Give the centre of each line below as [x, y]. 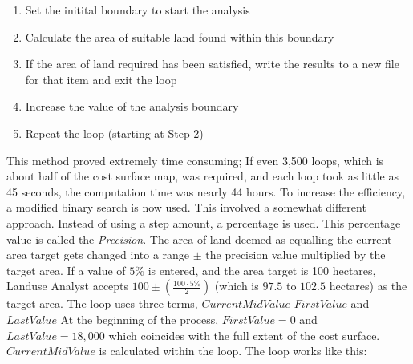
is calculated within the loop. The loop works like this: [233, 351]
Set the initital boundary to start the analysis [138, 10]
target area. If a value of [66, 270]
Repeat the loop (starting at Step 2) [114, 133]
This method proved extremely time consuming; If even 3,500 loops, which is [195, 160]
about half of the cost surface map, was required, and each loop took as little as [202, 176]
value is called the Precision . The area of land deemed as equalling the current [199, 239]
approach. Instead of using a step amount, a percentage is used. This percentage [204, 222]
